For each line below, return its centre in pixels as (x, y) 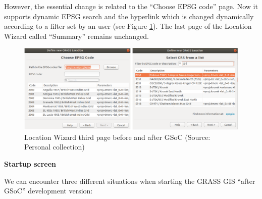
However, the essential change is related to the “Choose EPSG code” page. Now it (131, 6)
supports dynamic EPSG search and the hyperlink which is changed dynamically (129, 16)
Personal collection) (55, 147)
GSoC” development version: (48, 191)
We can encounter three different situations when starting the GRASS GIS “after (130, 181)
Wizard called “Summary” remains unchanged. (76, 36)
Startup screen (30, 164)
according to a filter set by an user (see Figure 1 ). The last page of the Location (128, 26)
